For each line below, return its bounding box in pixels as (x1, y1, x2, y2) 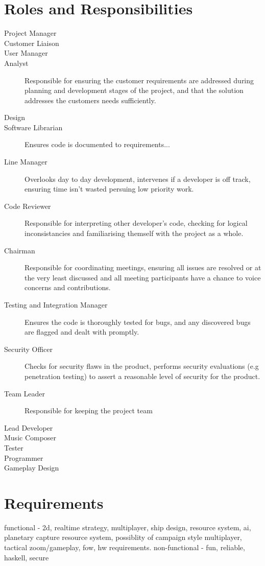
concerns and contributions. (25, 282, 111, 293)
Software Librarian (4, 122, 63, 132)
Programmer (4, 452, 43, 463)
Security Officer (4, 343, 53, 354)
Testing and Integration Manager (4, 299, 108, 310)
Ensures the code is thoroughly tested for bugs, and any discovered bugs (25, 316, 251, 327)
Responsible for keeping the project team (25, 405, 153, 416)
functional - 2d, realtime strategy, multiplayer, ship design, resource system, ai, (4, 522, 251, 532)
